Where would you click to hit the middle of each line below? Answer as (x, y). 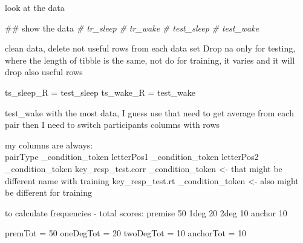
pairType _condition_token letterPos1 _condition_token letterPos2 (132, 157)
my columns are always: (49, 145)
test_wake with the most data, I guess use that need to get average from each (149, 112)
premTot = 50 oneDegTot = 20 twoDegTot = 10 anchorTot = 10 (126, 233)
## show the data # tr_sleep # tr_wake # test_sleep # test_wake (132, 28)
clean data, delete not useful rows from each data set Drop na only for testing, (150, 48)
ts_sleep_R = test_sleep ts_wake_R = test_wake (100, 92)
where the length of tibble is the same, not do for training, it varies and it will (150, 60)
